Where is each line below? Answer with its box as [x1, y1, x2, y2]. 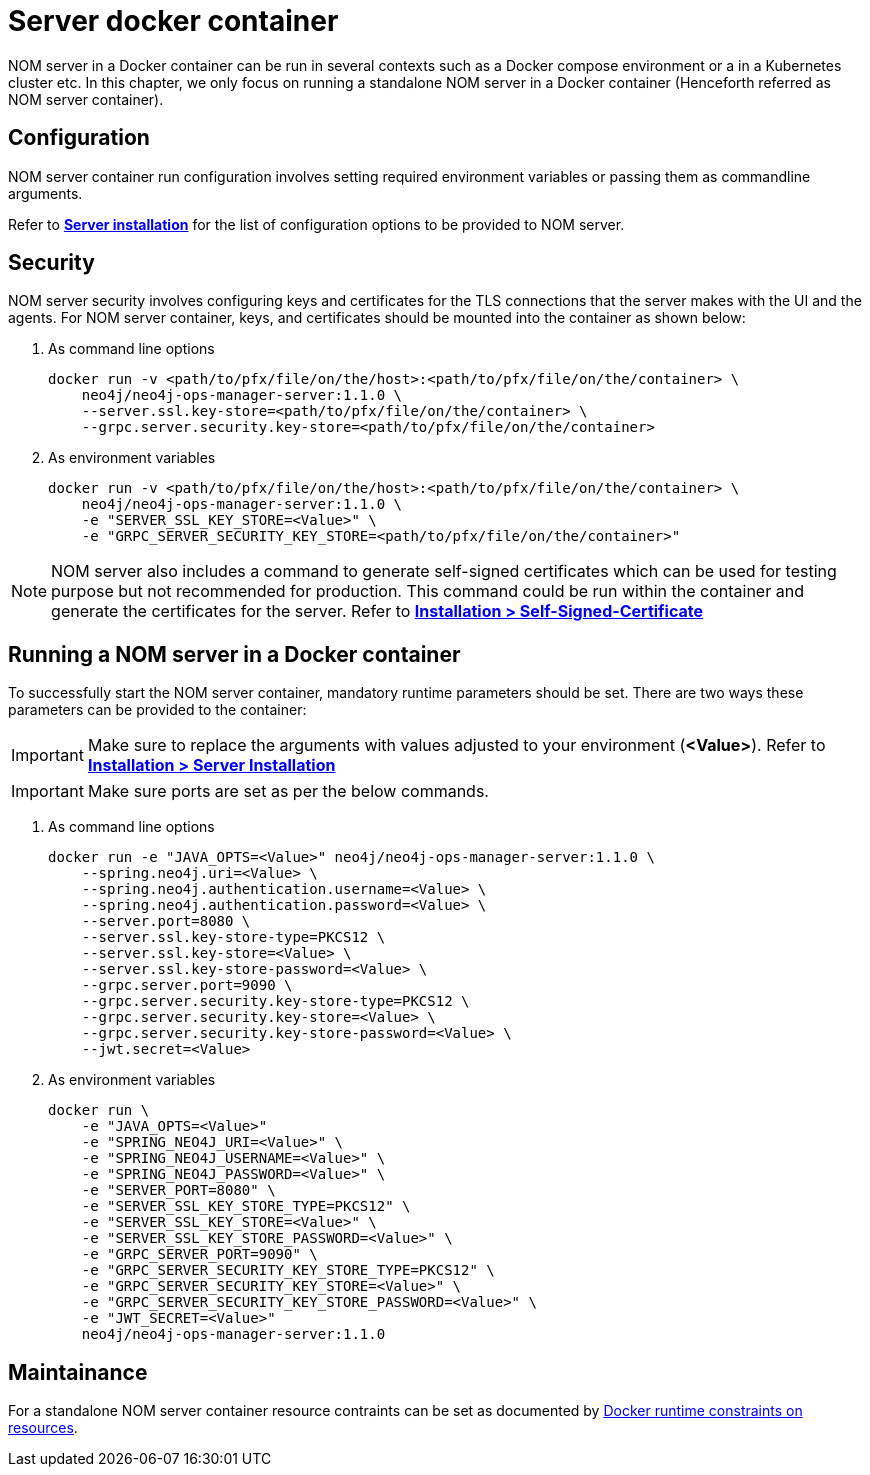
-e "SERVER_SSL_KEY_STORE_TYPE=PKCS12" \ [81, 1198, 411, 1215]
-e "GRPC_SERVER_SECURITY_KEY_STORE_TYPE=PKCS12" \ [81, 1262, 495, 1279]
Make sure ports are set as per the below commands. [87, 781, 489, 802]
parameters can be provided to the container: [8, 701, 307, 719]
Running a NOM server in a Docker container [8, 641, 461, 667]
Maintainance [8, 1359, 148, 1385]
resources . [8, 1419, 78, 1437]
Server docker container [8, 4, 339, 38]
